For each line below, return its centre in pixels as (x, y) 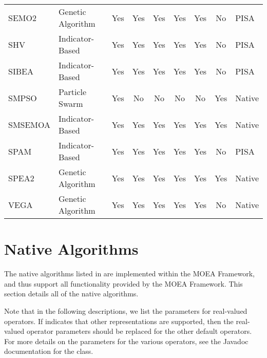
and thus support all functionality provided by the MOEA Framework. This (123, 283)
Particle (73, 92)
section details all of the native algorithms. (71, 294)
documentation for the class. (49, 351)
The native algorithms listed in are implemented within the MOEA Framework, (129, 274)
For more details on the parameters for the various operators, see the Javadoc (126, 341)
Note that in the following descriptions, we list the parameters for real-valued (126, 310)
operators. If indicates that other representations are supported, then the (119, 321)
